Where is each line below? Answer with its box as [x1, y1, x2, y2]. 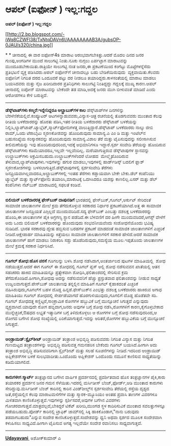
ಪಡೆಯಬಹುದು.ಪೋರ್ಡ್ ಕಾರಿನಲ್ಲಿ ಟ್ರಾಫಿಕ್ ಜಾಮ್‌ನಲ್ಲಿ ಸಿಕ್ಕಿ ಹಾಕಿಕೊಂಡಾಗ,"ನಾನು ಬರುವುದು [5, 408, 139, 414]
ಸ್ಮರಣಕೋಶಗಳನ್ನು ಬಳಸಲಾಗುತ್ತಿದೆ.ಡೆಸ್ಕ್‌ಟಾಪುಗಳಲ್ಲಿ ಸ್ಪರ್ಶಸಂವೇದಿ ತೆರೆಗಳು [5, 165, 113, 171]
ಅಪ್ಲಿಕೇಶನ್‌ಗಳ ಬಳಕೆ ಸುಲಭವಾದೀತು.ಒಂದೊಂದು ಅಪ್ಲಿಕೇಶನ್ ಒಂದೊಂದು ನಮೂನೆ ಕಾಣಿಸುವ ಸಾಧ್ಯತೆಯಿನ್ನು [5, 353, 162, 359]
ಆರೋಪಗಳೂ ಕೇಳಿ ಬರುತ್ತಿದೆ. [5, 92, 48, 98]
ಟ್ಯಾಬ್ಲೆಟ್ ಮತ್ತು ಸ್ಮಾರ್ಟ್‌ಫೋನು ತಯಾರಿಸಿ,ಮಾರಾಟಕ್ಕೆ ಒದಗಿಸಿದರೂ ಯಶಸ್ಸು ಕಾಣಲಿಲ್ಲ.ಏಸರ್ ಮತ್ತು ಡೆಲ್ [5, 176, 158, 182]
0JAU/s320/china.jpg [5, 42, 50, 48]
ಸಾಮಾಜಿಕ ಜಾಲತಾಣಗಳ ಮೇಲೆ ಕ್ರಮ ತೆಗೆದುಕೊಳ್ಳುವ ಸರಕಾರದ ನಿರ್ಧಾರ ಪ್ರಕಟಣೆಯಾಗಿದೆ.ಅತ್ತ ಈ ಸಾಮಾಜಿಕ [5, 202, 161, 208]
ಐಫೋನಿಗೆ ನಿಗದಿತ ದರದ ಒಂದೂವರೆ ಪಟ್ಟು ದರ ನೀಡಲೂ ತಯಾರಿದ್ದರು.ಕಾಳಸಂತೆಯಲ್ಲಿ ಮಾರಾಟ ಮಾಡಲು [5, 75, 156, 81]
